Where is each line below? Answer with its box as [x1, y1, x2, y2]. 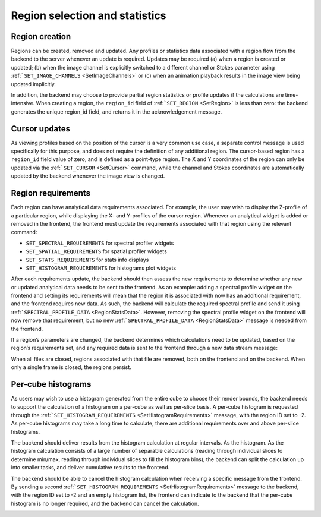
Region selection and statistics [11, 9, 166, 22]
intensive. [11, 100, 35, 107]
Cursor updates [11, 124, 71, 134]
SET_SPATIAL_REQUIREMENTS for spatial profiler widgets [26, 248, 168, 255]
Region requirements [11, 188, 91, 198]
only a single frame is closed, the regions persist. [11, 364, 132, 371]
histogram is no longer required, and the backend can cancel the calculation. [11, 500, 199, 507]
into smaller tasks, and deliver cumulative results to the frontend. [11, 464, 170, 471]
